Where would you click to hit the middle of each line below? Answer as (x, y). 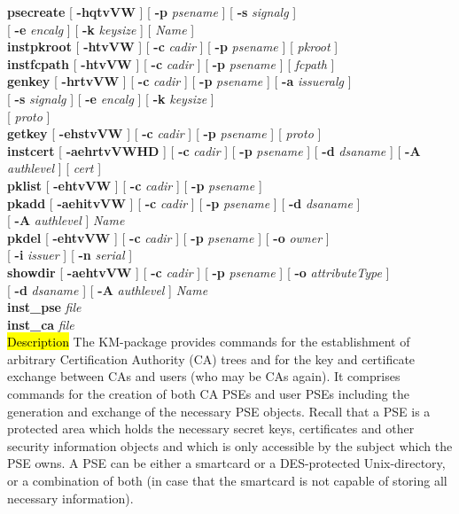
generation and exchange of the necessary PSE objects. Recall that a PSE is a (219, 411)
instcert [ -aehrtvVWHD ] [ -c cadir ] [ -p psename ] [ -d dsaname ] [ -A (214, 150)
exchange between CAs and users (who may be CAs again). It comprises (204, 376)
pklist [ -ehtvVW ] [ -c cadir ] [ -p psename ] (135, 185)
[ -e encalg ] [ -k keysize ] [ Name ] (101, 29)
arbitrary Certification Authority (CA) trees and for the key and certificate (211, 358)
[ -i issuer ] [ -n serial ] (70, 255)
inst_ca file (41, 324)
